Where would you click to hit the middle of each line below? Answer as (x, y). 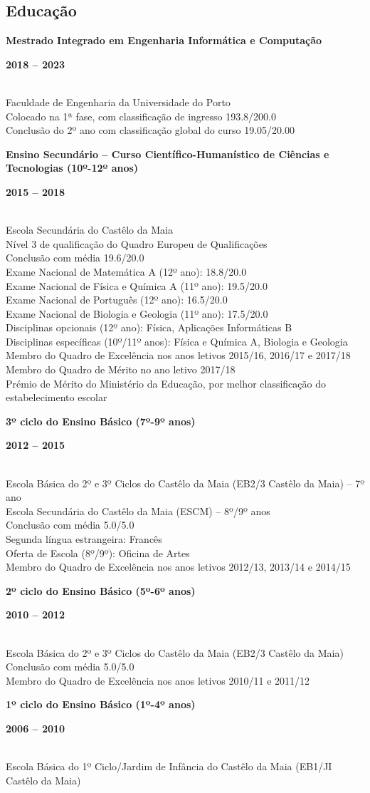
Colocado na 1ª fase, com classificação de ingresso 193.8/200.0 (141, 116)
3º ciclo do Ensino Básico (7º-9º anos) (101, 421)
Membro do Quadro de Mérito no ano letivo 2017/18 (121, 369)
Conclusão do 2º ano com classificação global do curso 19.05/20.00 (150, 130)
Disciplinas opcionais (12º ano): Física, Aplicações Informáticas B (149, 327)
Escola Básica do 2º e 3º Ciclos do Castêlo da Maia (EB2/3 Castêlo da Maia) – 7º (185, 483)
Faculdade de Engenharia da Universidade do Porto (118, 102)
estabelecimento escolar (57, 397)
